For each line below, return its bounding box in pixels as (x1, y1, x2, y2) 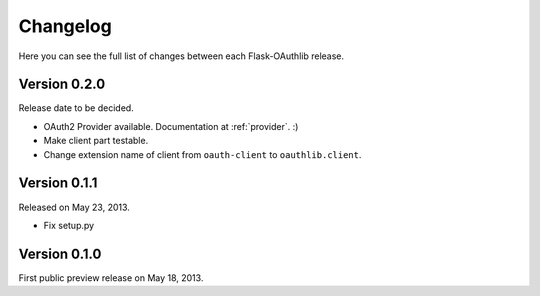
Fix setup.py (43, 219, 95, 231)
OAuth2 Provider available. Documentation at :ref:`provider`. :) (43, 120, 299, 132)
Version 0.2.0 (18, 76, 106, 93)
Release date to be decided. (18, 102, 134, 114)
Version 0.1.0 (18, 245, 102, 262)
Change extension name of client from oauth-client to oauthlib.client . (43, 148, 362, 160)
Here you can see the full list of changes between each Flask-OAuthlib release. (18, 50, 345, 62)
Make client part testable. (43, 135, 149, 147)
